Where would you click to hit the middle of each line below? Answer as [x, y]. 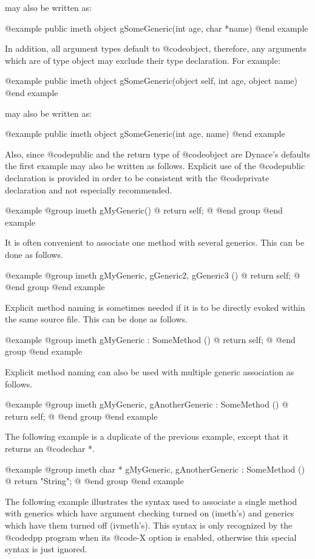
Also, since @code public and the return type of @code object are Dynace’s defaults [158, 154]
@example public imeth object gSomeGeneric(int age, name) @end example [145, 134]
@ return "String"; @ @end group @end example [94, 481]
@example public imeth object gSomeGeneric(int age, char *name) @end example [157, 28]
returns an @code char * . [50, 449]
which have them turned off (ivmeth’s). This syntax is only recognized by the [149, 525]
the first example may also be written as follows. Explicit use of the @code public [155, 166]
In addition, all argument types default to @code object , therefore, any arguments [156, 48]
